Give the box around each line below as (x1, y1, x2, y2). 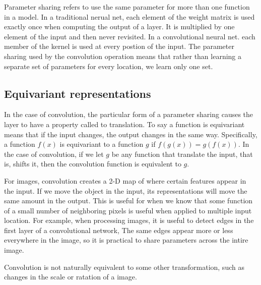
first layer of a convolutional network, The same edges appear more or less (4, 224, 233, 235)
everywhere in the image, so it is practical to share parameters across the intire (4, 235, 248, 245)
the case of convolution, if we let (4, 148, 104, 159)
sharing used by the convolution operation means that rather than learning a (4, 50, 242, 61)
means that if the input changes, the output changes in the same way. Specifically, (4, 129, 257, 139)
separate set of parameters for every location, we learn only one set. (4, 61, 213, 71)
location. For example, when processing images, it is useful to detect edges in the (4, 215, 254, 225)
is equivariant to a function (59, 139, 144, 149)
